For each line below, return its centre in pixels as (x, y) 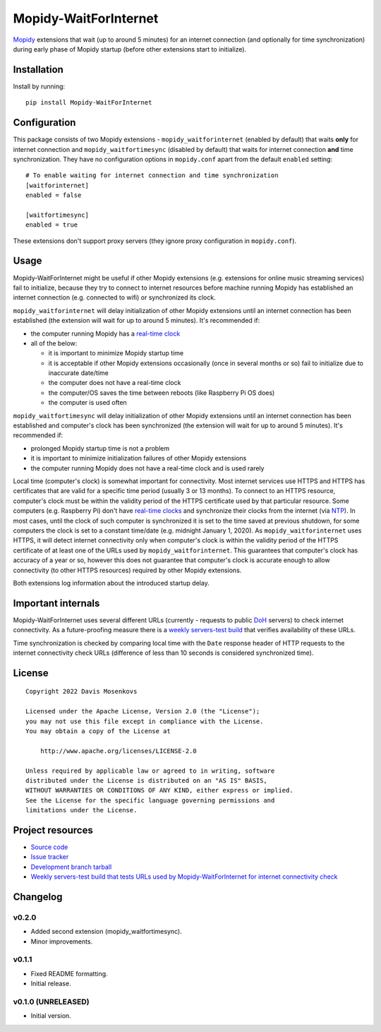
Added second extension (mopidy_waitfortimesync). (107, 932)
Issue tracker (50, 857)
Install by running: (39, 86)
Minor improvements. (62, 941)
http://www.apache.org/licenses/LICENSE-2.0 (118, 751)
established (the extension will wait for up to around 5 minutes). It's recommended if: (137, 321)
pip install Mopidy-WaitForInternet (89, 103)
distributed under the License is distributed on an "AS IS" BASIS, (146, 780)
